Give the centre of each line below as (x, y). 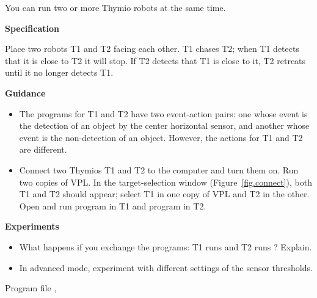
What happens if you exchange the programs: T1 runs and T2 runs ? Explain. (166, 246)
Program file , (31, 288)
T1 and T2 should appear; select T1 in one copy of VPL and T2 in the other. (164, 194)
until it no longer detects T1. (59, 72)
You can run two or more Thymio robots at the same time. (115, 7)
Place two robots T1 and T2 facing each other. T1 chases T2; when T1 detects (152, 49)
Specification (32, 28)
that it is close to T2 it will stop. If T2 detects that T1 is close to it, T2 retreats (155, 60)
